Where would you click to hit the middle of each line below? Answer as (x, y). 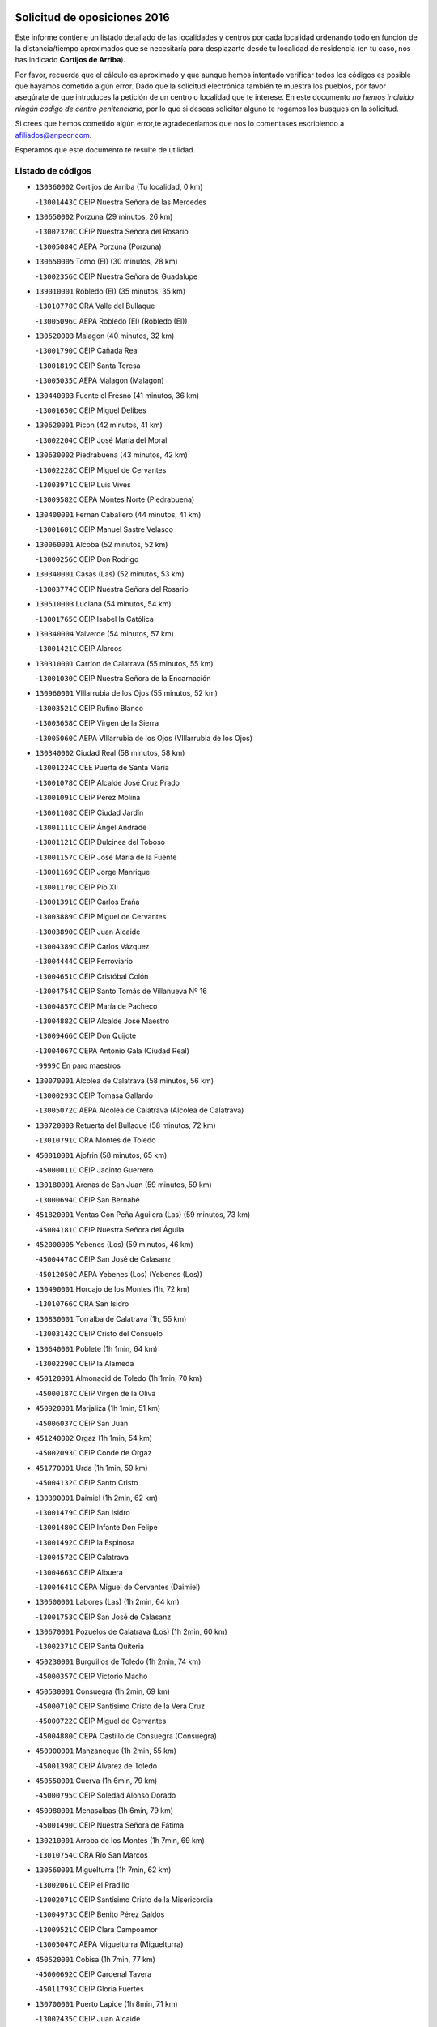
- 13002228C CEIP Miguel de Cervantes (101, 469)
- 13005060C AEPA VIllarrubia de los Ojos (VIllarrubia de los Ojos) (144, 738)
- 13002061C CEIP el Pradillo (83, 1884)
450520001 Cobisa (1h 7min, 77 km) (95, 1959)
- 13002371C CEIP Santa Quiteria (90, 1647)
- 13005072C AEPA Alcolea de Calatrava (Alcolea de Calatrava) (140, 1110)
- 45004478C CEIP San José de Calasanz (103, 1259)
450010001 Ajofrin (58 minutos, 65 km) (101, 1155)
